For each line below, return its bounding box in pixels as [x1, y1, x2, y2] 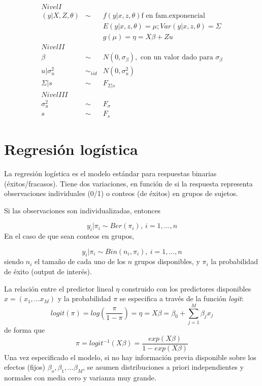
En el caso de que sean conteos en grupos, [4, 231, 135, 241]
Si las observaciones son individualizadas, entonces [4, 205, 161, 215]
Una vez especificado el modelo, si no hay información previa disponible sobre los [4, 351, 256, 362]
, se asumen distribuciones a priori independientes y [83, 362, 244, 372]
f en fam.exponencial [141, 12, 205, 20]
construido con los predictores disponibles [121, 283, 251, 294]
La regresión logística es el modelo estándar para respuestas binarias [4, 168, 217, 178]
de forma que [4, 324, 45, 335]
